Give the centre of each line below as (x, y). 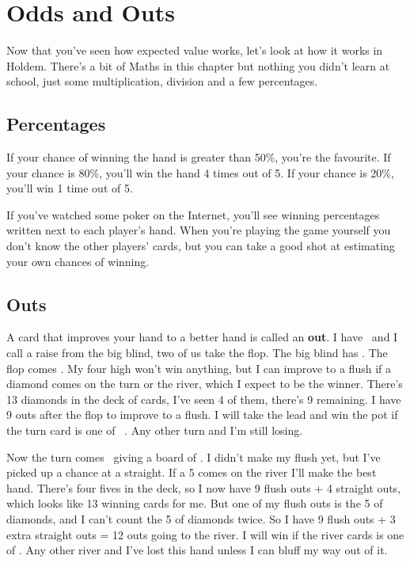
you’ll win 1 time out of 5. (70, 188)
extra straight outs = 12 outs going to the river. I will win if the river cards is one (205, 534)
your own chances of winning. (78, 261)
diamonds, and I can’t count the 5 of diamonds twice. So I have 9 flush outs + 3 (201, 519)
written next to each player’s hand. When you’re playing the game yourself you (199, 230)
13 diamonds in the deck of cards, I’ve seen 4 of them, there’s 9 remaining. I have (204, 399)
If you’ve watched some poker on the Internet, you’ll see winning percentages (193, 214)
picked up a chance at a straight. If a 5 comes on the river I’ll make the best (192, 472)
